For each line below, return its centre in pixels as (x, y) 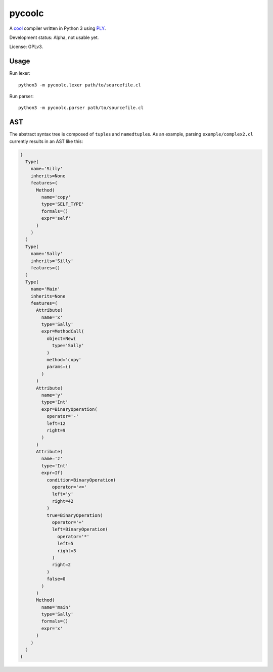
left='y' (63, 494)
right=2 (61, 565)
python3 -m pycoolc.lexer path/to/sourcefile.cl (80, 85)
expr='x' (52, 628)
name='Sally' (47, 254)
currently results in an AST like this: (46, 141)
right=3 (67, 550)
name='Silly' (47, 169)
